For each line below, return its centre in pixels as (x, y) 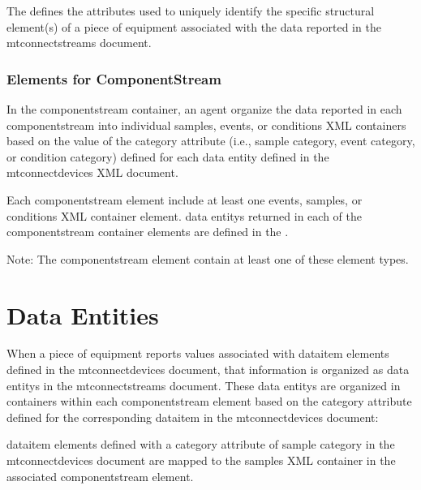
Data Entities (83, 314)
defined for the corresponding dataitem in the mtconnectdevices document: (193, 417)
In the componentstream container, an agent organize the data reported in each (204, 109)
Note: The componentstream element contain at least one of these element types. (208, 258)
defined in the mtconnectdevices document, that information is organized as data (208, 370)
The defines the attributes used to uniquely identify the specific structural (191, 11)
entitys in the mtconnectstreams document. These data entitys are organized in (204, 385)
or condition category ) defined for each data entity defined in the (168, 156)
